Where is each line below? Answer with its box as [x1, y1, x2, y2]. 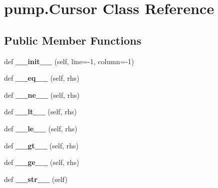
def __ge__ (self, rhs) [4, 157, 79, 167]
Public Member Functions [4, 32, 141, 48]
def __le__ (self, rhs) [4, 123, 78, 133]
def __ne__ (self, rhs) [4, 89, 80, 100]
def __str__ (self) [4, 173, 68, 184]
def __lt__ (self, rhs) [4, 106, 77, 117]
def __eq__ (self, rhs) [4, 73, 80, 83]
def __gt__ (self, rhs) [4, 140, 79, 150]
